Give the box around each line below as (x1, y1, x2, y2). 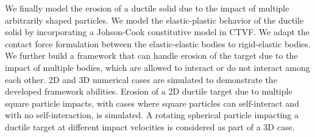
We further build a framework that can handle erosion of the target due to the (5, 49, 298, 62)
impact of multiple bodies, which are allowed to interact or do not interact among (5, 61, 310, 73)
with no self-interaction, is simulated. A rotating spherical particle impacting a (5, 109, 299, 121)
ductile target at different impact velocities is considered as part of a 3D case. (5, 120, 295, 133)
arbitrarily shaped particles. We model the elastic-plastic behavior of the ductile (5, 13, 304, 26)
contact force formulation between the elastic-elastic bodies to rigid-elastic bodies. (5, 37, 311, 50)
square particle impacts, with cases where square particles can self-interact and (5, 96, 299, 109)
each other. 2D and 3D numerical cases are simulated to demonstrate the (5, 73, 277, 85)
